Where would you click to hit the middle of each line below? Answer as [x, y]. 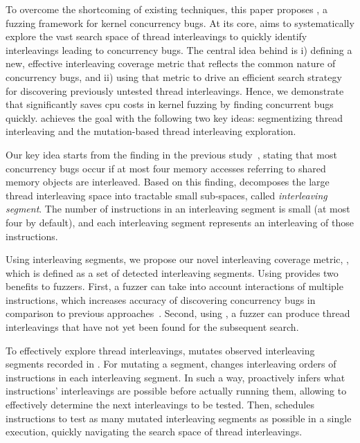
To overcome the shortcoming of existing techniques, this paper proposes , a [166, 9]
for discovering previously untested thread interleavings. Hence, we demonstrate [175, 90]
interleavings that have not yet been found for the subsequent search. [152, 327]
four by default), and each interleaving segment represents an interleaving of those [180, 222]
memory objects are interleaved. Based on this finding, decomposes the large [168, 182]
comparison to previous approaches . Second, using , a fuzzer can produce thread [178, 313]
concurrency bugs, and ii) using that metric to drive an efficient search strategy [174, 76]
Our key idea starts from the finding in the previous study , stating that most [171, 154]
